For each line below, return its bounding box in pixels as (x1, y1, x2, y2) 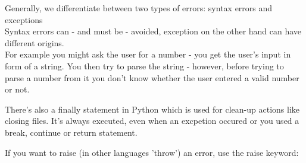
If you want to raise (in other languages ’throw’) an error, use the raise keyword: (5, 146, 299, 158)
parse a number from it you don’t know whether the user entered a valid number (5, 71, 299, 84)
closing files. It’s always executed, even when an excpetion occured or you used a (5, 114, 299, 127)
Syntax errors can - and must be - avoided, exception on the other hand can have (5, 25, 302, 37)
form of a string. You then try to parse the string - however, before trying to (5, 59, 284, 72)
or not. (5, 83, 30, 95)
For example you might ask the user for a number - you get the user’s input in (5, 48, 291, 60)
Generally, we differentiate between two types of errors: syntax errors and (5, 2, 273, 14)
